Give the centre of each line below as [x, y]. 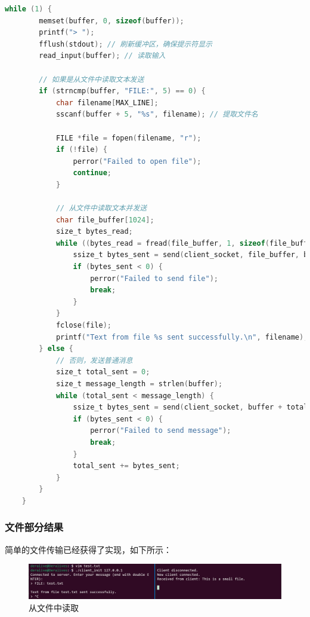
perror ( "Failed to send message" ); [161, 431]
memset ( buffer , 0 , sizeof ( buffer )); [111, 21]
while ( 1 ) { [28, 9]
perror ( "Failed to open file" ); [137, 161]
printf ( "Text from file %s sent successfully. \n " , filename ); [182, 337]
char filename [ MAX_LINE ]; [107, 103]
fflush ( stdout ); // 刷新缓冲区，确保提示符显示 [125, 44]
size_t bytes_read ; [94, 232]
